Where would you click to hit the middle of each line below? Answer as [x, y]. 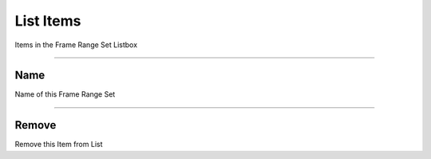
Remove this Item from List [59, 145]
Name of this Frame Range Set [65, 94]
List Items [48, 21]
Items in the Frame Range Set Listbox [76, 45]
